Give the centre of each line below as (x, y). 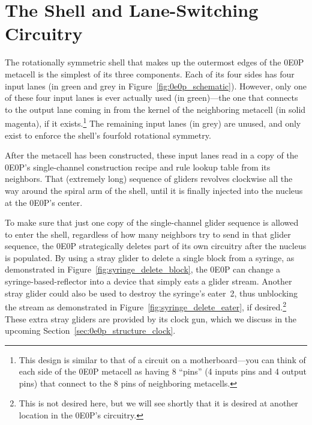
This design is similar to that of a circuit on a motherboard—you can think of (162, 359)
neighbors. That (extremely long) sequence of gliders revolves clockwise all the (149, 179)
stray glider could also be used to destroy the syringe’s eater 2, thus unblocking (151, 293)
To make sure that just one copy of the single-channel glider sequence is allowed (152, 222)
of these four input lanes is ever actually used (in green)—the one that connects (151, 98)
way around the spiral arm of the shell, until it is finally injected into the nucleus (154, 190)
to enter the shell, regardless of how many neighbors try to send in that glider (148, 234)
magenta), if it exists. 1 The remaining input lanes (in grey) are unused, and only (153, 122)
